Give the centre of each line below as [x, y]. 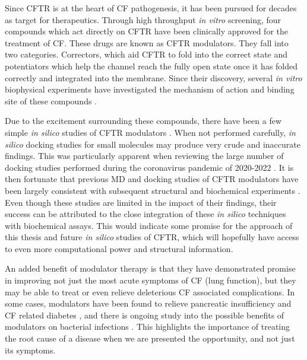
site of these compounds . [51, 101]
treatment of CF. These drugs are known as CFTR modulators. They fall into [147, 42]
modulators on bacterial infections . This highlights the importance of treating [148, 326]
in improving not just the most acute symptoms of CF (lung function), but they [151, 280]
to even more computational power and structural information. [119, 248]
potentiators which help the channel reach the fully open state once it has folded [151, 66]
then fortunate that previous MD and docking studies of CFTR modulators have [152, 179]
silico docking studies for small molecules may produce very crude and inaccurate [153, 144]
